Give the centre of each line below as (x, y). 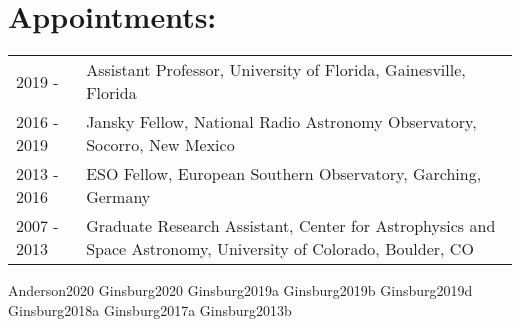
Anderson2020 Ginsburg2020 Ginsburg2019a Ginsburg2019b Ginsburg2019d (240, 290)
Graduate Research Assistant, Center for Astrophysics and (291, 226)
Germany (118, 197)
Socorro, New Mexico (160, 145)
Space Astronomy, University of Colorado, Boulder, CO (280, 249)
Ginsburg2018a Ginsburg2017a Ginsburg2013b (150, 309)
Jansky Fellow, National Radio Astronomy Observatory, (281, 122)
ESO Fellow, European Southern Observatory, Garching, (284, 174)
